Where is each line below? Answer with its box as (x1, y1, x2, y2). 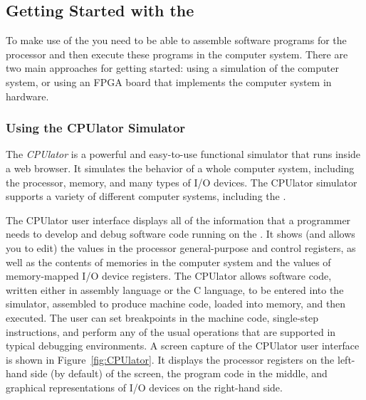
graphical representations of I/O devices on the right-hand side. (6, 379, 283, 394)
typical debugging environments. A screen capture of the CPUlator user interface (6, 338, 360, 353)
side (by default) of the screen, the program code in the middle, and (31, 366, 328, 381)
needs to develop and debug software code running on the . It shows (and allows (6, 226, 355, 241)
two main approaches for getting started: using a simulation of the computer (6, 60, 339, 75)
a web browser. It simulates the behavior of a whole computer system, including (6, 160, 355, 175)
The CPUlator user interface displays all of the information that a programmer (6, 212, 351, 227)
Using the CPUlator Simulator (6, 119, 186, 137)
